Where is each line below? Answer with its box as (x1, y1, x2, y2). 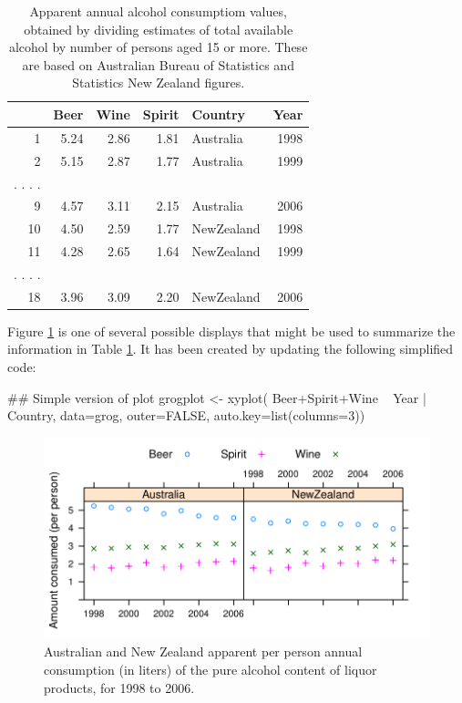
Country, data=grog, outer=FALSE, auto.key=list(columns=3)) (7, 406, 365, 425)
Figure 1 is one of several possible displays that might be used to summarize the (7, 321, 456, 340)
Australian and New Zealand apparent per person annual (44, 642, 363, 661)
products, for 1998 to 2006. (44, 677, 195, 697)
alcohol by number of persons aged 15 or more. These (8, 37, 308, 57)
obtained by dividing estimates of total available (24, 19, 293, 38)
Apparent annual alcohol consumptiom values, (29, 2, 287, 20)
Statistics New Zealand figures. (72, 73, 245, 92)
